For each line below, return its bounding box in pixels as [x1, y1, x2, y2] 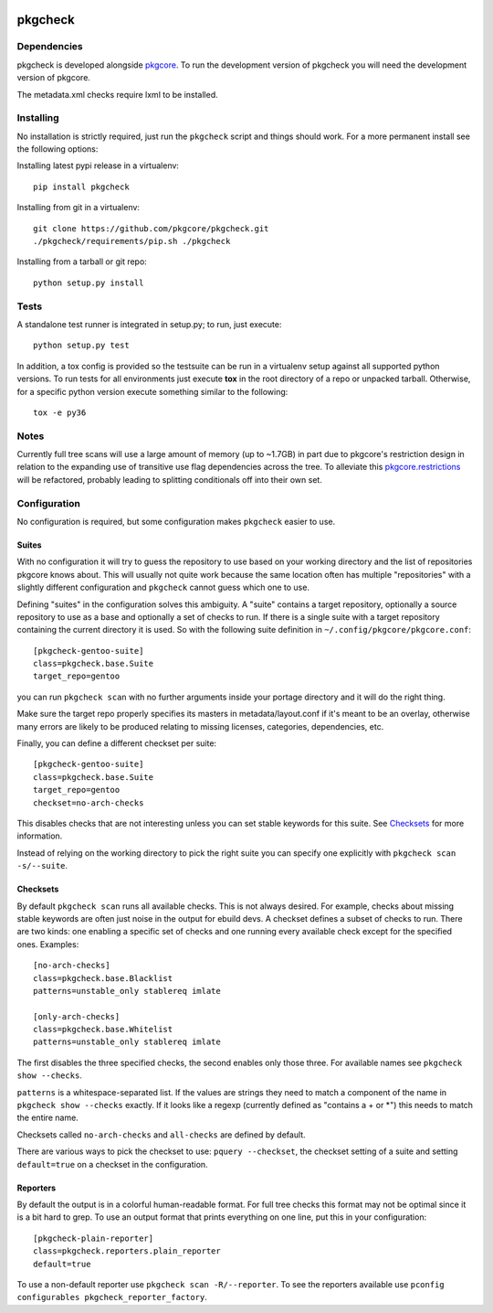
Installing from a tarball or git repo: [16, 256, 148, 267]
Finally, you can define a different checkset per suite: [16, 738, 217, 749]
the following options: [16, 144, 99, 155]
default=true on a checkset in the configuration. [16, 1158, 209, 1169]
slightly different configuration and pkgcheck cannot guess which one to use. [16, 582, 310, 593]
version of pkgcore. [16, 72, 91, 83]
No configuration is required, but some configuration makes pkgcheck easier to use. [16, 516, 336, 527]
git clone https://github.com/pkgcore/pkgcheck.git [33, 223, 269, 233]
